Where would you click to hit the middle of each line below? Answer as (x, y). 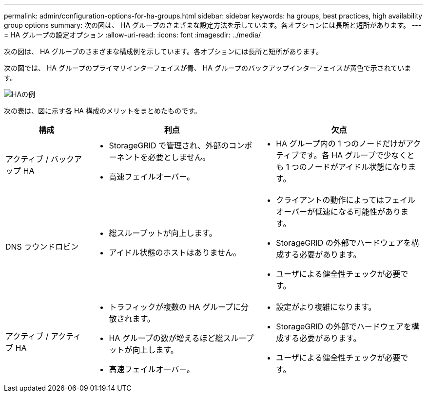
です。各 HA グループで (341, 155)
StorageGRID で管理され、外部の (169, 145)
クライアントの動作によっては (330, 200)
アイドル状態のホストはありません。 (175, 252)
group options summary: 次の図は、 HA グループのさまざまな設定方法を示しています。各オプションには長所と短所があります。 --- (213, 25)
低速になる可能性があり (358, 212)
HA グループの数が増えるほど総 (166, 338)
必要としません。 (179, 157)
